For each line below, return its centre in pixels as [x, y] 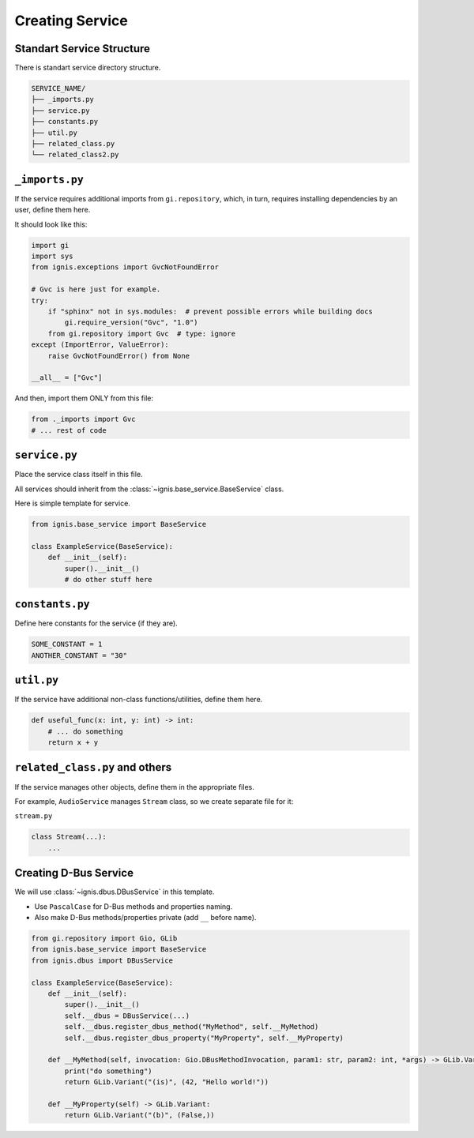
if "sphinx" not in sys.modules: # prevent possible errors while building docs [210, 312]
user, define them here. [53, 210]
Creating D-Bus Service [74, 873]
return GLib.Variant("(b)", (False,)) [139, 1115]
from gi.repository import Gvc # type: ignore [142, 333]
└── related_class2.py [75, 155]
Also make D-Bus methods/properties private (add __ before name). [145, 917]
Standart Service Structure [82, 49]
